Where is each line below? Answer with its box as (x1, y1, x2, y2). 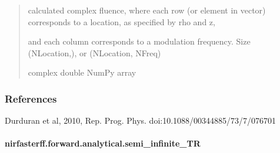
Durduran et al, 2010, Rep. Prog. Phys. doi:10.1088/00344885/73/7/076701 (5, 114, 276, 127)
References (5, 91, 57, 106)
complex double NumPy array (28, 66, 136, 79)
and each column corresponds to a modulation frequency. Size (28, 35, 251, 47)
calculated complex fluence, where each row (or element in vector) (28, 4, 266, 16)
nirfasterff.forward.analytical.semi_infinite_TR (5, 137, 201, 149)
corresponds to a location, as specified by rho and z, (28, 15, 215, 28)
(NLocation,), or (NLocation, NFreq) (28, 46, 161, 59)
